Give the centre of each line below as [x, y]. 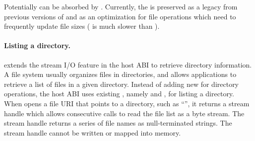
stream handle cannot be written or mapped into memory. [93, 132]
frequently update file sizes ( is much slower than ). [82, 26]
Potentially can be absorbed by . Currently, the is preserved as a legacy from [121, 6]
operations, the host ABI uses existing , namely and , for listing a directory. [119, 94]
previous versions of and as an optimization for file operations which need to [120, 16]
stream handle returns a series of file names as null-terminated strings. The [118, 123]
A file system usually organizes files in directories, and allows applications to [120, 74]
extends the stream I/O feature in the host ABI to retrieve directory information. [128, 64]
